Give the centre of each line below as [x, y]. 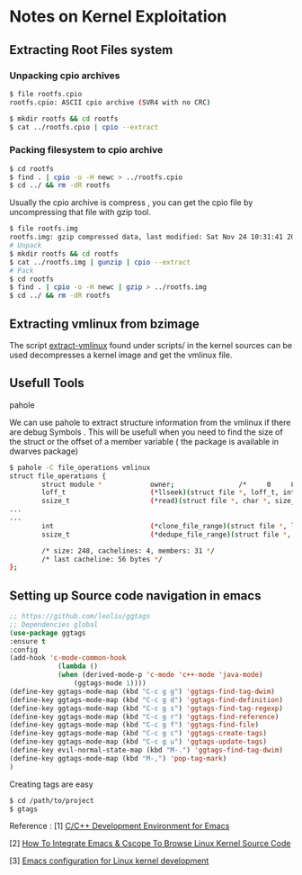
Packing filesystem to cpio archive [86, 150]
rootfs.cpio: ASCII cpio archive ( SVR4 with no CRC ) [110, 102]
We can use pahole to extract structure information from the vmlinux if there [150, 422]
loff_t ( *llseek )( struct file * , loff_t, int [169, 492]
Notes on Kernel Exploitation [118, 17]
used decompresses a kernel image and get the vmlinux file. [121, 355]
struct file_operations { [58, 476]
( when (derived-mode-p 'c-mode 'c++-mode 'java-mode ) [160, 675]
